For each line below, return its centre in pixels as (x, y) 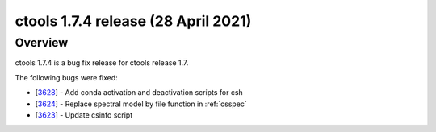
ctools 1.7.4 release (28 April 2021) (133, 21)
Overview (42, 43)
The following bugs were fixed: (67, 77)
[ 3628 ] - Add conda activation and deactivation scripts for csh (139, 93)
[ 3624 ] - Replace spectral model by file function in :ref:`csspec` (141, 104)
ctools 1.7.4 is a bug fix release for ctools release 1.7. (102, 63)
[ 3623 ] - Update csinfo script (84, 115)
